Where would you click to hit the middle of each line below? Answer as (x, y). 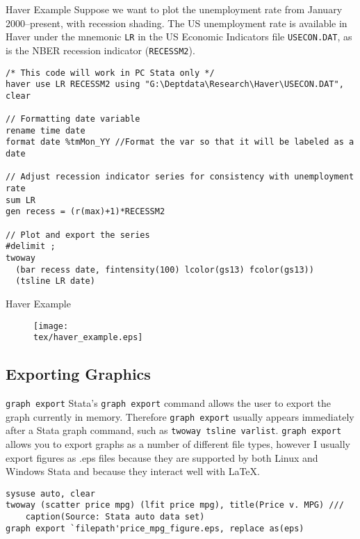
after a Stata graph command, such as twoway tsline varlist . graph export (174, 430)
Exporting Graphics (78, 374)
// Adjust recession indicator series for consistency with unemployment (180, 177)
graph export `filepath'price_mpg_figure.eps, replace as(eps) (155, 528)
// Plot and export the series (78, 235)
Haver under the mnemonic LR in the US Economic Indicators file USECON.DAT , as (179, 37)
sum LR (21, 200)
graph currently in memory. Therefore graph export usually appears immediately (180, 416)
